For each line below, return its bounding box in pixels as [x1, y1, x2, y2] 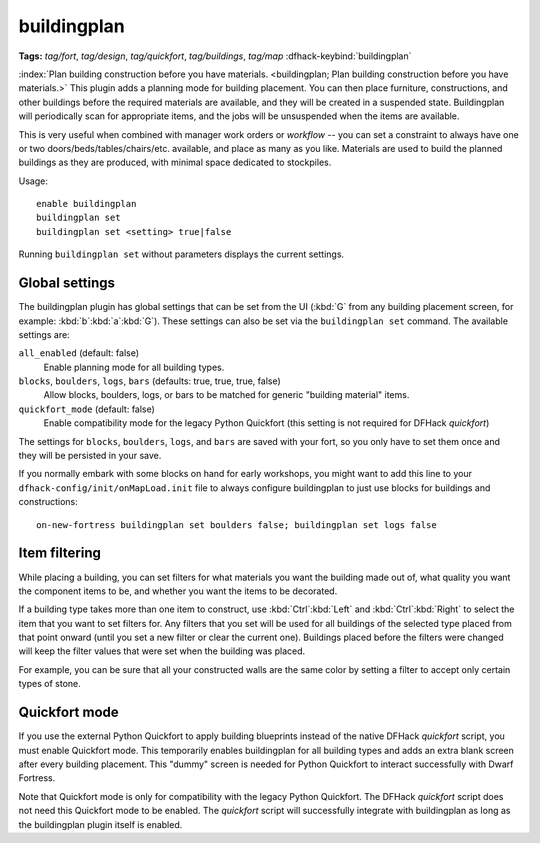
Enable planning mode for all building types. [43, 361, 225, 373]
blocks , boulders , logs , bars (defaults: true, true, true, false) [18, 375, 282, 387]
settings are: [18, 328, 70, 340]
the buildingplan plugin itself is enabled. [18, 818, 183, 830]
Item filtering [18, 545, 102, 562]
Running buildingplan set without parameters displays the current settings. [18, 248, 345, 260]
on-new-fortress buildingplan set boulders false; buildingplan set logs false [36, 519, 437, 530]
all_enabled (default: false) [18, 347, 140, 359]
